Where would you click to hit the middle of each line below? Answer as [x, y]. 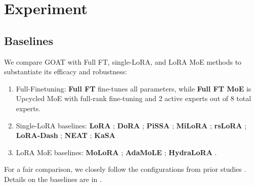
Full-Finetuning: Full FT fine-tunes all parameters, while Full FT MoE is [134, 88]
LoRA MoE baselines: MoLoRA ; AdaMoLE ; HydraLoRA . [116, 152]
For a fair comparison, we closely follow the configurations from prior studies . [125, 169]
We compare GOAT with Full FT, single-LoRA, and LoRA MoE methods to [123, 61]
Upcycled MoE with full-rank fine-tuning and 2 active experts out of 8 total [134, 98]
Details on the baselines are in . [53, 179]
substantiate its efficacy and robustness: [66, 72]
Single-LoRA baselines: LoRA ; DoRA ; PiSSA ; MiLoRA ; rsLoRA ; [131, 125]
